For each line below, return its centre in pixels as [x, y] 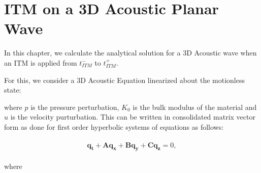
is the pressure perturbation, [75, 107]
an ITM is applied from [41, 62]
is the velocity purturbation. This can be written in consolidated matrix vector [133, 117]
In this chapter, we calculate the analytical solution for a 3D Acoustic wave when [130, 53]
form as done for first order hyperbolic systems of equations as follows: [114, 126]
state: [13, 90]
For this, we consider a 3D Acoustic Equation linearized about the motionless [124, 80]
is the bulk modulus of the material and [195, 107]
